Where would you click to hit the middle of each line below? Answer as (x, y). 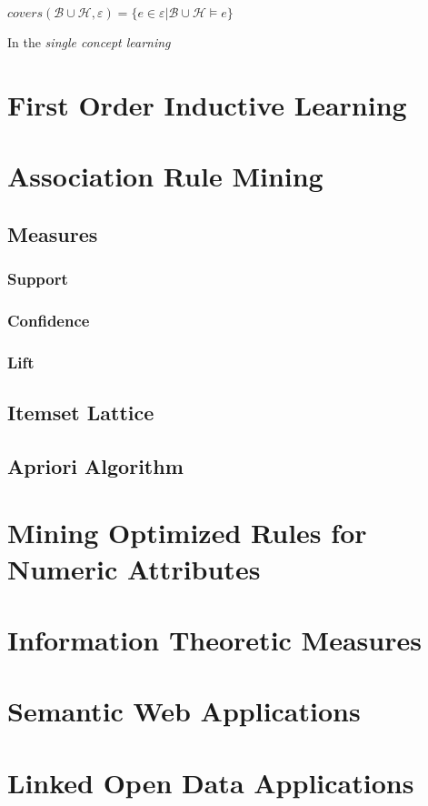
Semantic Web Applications (184, 711)
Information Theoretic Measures (214, 639)
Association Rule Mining (165, 176)
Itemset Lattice (81, 413)
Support (38, 279)
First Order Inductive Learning (207, 104)
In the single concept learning (89, 42)
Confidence (49, 320)
